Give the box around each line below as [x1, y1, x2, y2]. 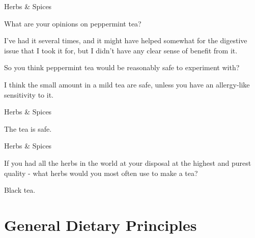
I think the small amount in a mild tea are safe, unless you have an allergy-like [4, 79, 250, 90]
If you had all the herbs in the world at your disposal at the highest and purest [4, 157, 251, 168]
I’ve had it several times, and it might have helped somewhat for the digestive [4, 35, 247, 46]
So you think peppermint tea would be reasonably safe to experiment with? [4, 62, 240, 73]
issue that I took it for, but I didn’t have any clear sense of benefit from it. [4, 45, 238, 55]
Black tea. [4, 185, 36, 195]
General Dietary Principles [4, 214, 197, 235]
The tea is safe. [4, 123, 52, 134]
